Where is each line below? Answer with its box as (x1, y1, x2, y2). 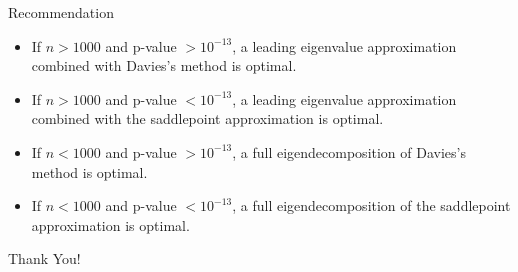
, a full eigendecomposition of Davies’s (232, 141, 466, 162)
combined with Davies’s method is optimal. (31, 55, 297, 76)
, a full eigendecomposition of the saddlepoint (232, 195, 511, 216)
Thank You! (8, 248, 81, 269)
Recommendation (8, 2, 114, 22)
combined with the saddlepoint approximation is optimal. (31, 108, 384, 129)
